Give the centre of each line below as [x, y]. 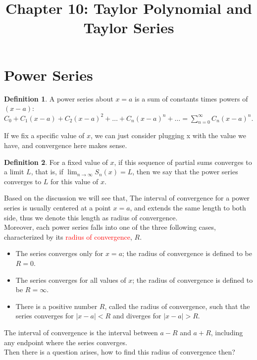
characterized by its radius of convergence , [68, 236]
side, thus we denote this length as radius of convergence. [91, 217]
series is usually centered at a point [57, 208]
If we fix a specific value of [44, 135]
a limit [14, 172]
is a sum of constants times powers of [191, 98]
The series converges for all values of [71, 280]
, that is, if [47, 172]
